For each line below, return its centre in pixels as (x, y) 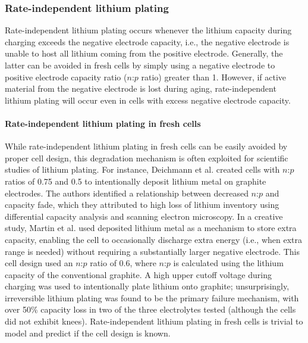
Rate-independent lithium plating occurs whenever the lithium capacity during (148, 30)
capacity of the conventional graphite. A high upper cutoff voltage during (138, 274)
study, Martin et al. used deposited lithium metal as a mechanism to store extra (151, 228)
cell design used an (39, 263)
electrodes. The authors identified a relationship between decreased (127, 193)
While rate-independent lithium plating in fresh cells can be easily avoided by (146, 146)
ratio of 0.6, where (123, 263)
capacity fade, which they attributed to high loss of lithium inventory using (142, 205)
